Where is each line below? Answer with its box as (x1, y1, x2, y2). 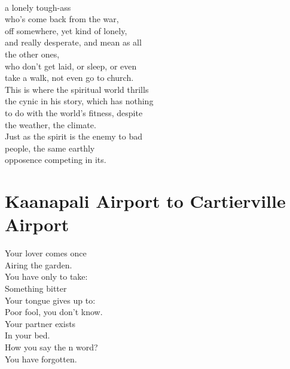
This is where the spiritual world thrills (5, 83, 149, 95)
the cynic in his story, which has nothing (5, 95, 154, 107)
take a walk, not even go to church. (5, 71, 134, 84)
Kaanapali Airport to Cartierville (5, 189, 286, 213)
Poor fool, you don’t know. (5, 306, 103, 318)
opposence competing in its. (5, 153, 106, 166)
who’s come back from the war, (5, 13, 119, 25)
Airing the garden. (5, 258, 72, 271)
